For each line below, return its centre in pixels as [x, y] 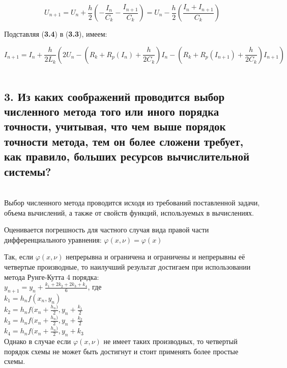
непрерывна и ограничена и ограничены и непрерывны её [155, 257]
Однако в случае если [38, 341]
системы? [28, 171]
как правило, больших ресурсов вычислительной [127, 156]
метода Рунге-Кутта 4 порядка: [52, 277]
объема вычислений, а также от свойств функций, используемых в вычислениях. [129, 212]
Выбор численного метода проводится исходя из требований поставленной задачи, [132, 202]
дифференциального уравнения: [53, 239]
